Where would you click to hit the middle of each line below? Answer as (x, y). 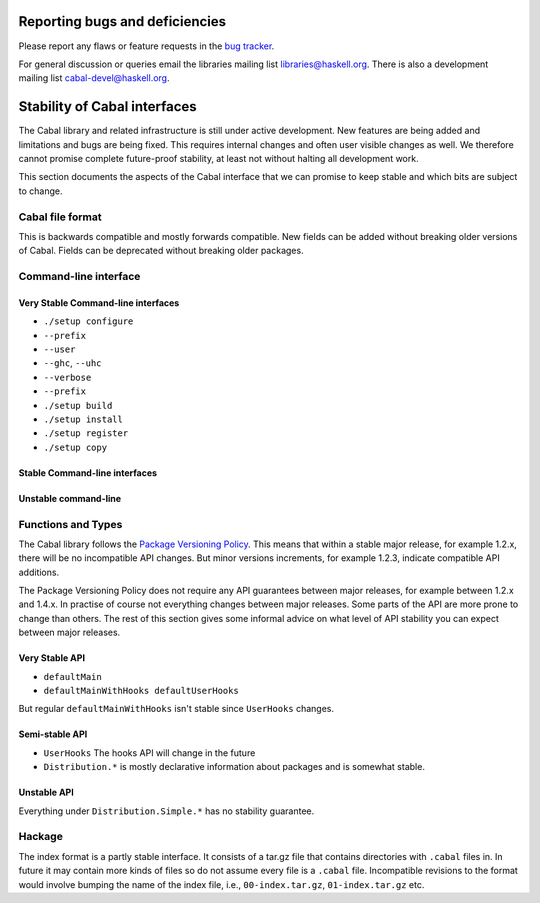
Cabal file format (60, 217)
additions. (39, 572)
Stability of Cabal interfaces (107, 106)
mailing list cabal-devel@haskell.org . (94, 78)
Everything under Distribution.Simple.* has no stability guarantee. (166, 811)
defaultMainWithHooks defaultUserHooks (141, 691)
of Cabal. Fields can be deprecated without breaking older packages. (161, 251)
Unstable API (46, 792)
